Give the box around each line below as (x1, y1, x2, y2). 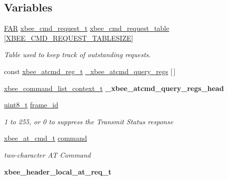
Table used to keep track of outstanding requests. (4, 49, 151, 60)
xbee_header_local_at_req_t (4, 166, 112, 177)
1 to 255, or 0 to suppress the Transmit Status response (4, 116, 173, 126)
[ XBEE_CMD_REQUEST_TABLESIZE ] (4, 32, 133, 43)
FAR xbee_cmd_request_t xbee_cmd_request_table (4, 23, 169, 33)
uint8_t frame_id (4, 99, 58, 110)
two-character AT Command (4, 149, 91, 160)
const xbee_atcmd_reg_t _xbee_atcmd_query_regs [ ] (4, 66, 176, 76)
